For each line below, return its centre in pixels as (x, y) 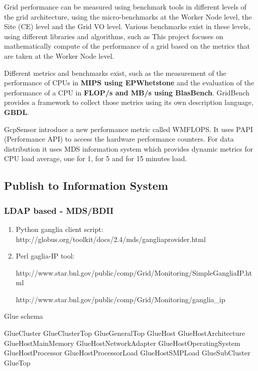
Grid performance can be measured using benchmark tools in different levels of (125, 7)
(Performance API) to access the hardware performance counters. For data (119, 139)
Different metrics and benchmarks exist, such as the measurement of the (115, 73)
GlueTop (17, 362)
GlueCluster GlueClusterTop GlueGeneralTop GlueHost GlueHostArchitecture (125, 333)
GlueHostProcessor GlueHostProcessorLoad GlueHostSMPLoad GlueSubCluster (127, 353)
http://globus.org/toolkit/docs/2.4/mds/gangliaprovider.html (111, 239)
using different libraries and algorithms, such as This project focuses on (114, 36)
